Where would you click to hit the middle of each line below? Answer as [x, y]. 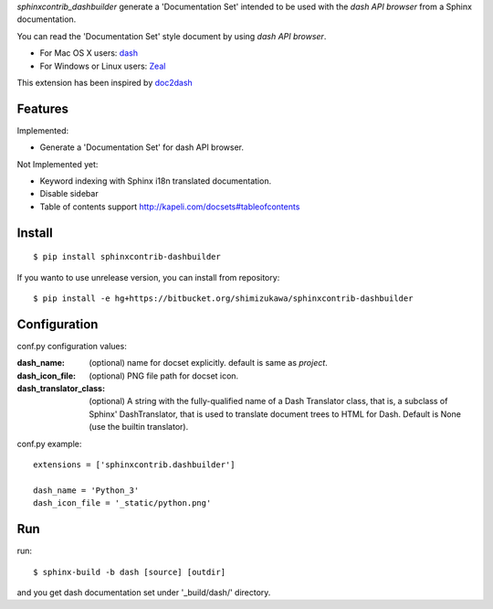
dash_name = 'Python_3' [86, 490]
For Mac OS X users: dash [89, 53]
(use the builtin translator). [139, 427]
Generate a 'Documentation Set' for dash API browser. [142, 147]
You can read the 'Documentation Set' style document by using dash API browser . [172, 36]
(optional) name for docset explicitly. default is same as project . [208, 363]
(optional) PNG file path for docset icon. [164, 376]
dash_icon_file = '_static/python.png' [122, 503]
